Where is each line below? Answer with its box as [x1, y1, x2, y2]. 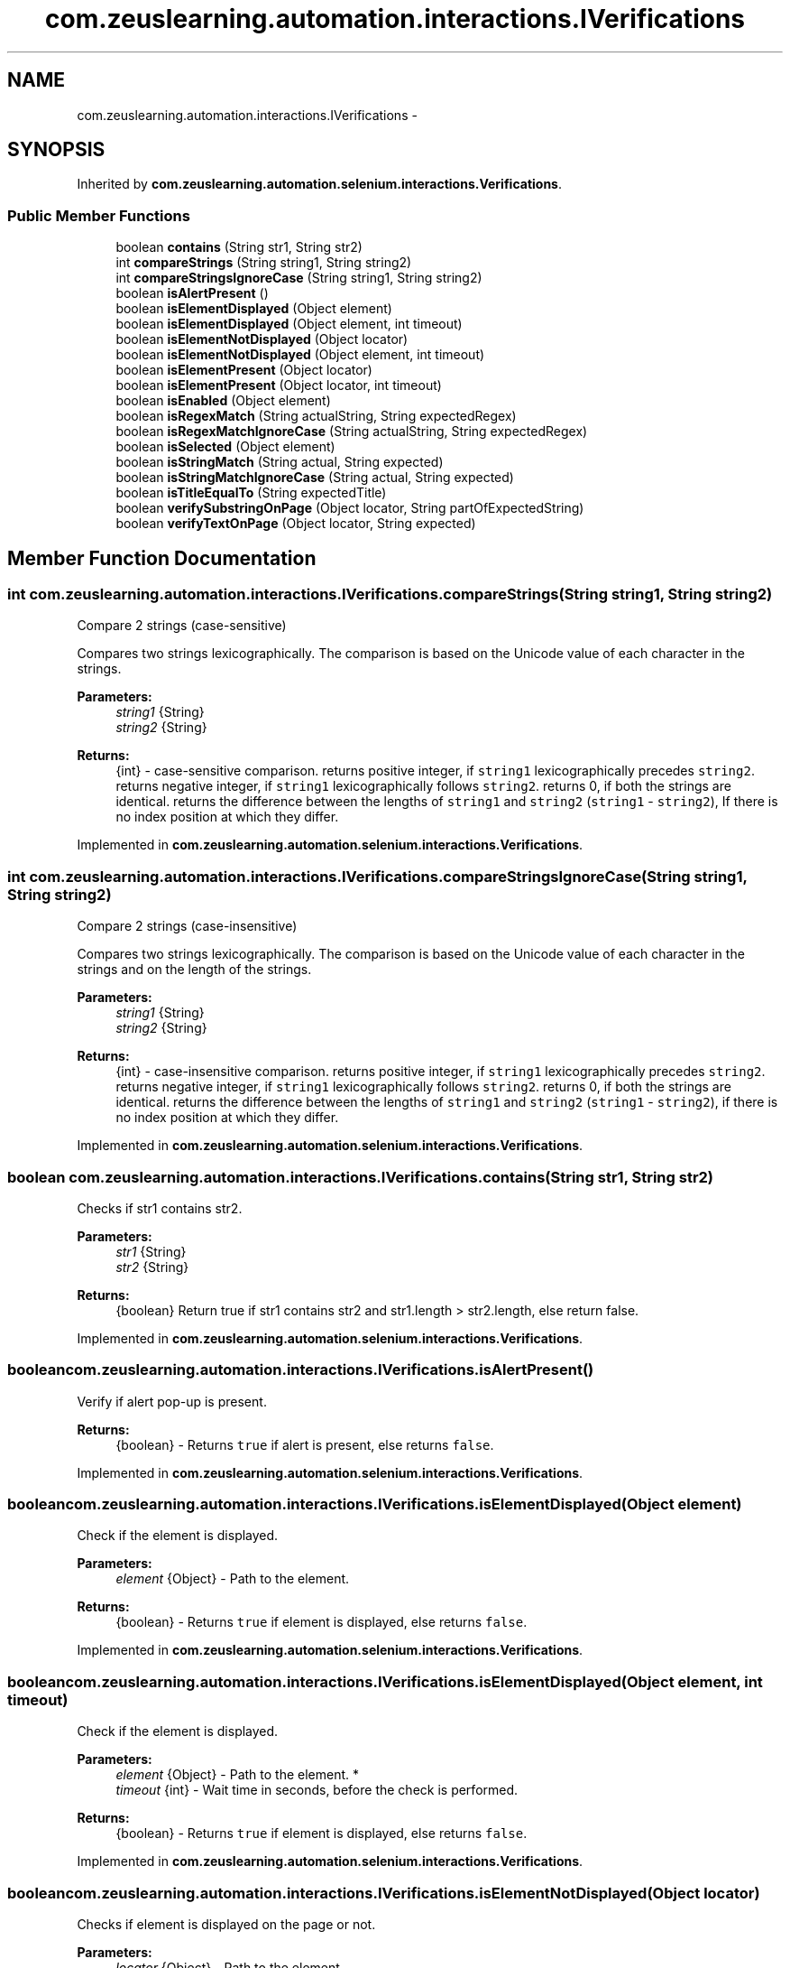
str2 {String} [115, 1258, 189, 1275]
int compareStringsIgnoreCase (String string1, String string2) [115, 270, 482, 286]
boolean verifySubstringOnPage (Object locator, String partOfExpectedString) [115, 500, 584, 516]
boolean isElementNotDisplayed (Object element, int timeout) [115, 347, 485, 363]
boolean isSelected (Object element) [115, 439, 335, 455]
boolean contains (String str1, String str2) [115, 239, 363, 255]
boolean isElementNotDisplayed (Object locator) [115, 331, 409, 348]
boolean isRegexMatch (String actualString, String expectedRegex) [115, 408, 517, 424]
